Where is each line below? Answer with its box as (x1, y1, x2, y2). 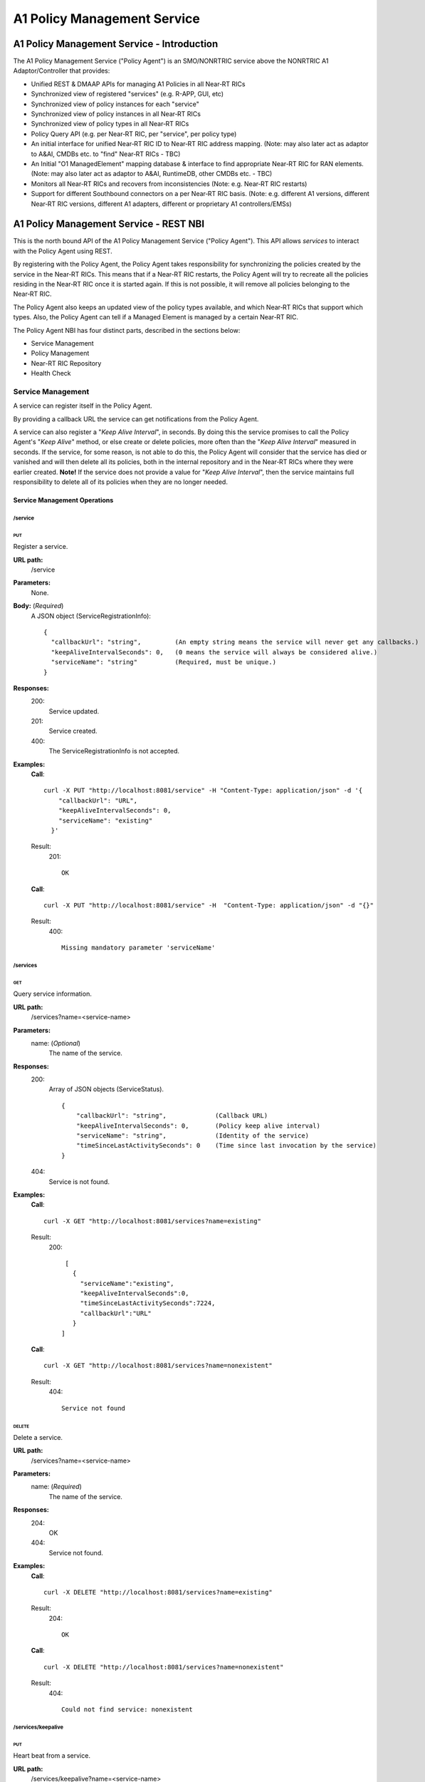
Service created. (48, 727, 98, 736)
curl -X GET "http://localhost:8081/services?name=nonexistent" (43, 1361, 273, 1370)
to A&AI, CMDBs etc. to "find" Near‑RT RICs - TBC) (31, 150, 181, 158)
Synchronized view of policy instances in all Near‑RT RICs (31, 110, 201, 118)
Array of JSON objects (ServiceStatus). (48, 1085, 164, 1093)
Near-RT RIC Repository (31, 359, 102, 367)
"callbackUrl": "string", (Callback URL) (75, 1112, 268, 1120)
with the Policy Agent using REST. (13, 247, 113, 255)
